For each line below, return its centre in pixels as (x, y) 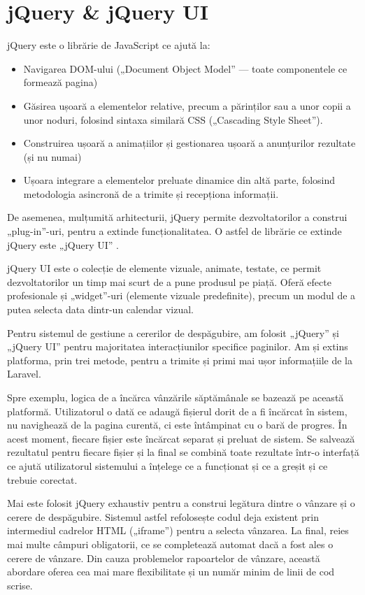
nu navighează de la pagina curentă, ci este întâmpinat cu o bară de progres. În (177, 425)
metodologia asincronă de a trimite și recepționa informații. (151, 193)
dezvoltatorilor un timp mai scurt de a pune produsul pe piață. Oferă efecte (169, 281)
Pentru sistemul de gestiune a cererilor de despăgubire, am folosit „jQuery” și (173, 332)
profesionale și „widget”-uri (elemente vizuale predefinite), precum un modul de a (181, 295)
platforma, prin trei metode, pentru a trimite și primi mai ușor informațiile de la (180, 360)
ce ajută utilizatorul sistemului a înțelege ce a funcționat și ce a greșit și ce (167, 465)
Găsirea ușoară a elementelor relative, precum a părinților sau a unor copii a (187, 105)
